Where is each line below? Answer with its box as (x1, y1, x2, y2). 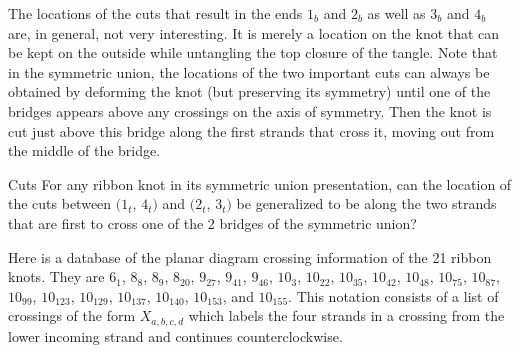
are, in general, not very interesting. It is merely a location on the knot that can (8, 22, 500, 43)
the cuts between (8, 193, 112, 214)
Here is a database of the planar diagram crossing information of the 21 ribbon (8, 246, 492, 267)
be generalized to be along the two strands (236, 193, 497, 214)
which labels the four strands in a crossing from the (188, 305, 505, 326)
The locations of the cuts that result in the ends (8, 3, 303, 23)
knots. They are (8, 266, 105, 287)
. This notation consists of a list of (288, 285, 499, 306)
